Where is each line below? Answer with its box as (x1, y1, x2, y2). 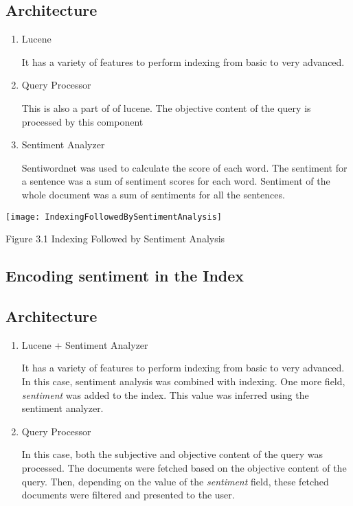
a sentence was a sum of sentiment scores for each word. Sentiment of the (21, 174, 330, 188)
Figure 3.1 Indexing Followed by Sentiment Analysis (5, 231, 225, 246)
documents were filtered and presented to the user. (21, 487, 235, 502)
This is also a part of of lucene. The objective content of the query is (21, 100, 311, 115)
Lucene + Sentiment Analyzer (21, 337, 148, 352)
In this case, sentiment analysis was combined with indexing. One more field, (21, 373, 345, 388)
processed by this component (21, 114, 144, 128)
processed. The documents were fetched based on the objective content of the (21, 460, 347, 474)
